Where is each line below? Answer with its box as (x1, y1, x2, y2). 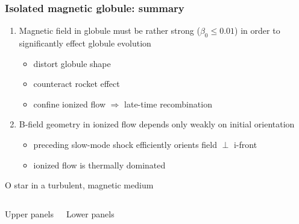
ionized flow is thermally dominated (33, 158, 166, 171)
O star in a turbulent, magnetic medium (5, 179, 154, 191)
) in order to (234, 24, 280, 37)
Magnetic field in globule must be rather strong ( (19, 24, 200, 37)
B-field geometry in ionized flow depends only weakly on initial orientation (19, 118, 295, 130)
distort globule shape (33, 57, 111, 69)
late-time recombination (124, 97, 212, 110)
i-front (233, 138, 257, 150)
